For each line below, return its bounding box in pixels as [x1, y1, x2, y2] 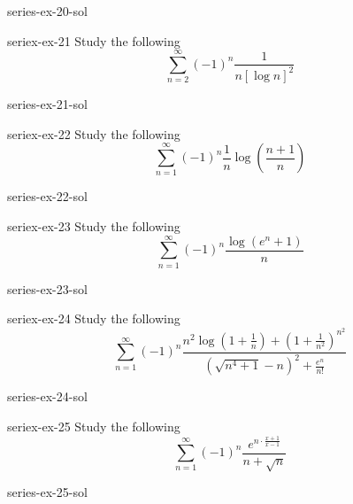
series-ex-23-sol [7, 279, 88, 298]
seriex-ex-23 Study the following [7, 217, 180, 236]
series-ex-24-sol [7, 387, 88, 406]
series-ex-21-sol [7, 94, 88, 112]
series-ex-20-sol [7, 2, 88, 19]
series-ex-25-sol [7, 483, 88, 501]
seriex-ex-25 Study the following [7, 416, 180, 435]
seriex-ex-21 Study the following [7, 31, 180, 50]
